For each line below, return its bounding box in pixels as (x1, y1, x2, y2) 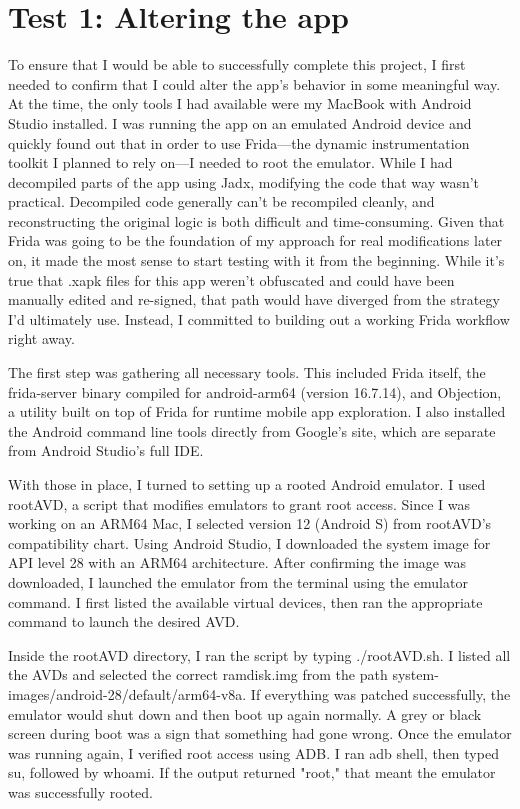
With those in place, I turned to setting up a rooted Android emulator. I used (8, 474, 486, 494)
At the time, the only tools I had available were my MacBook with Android (8, 93, 472, 114)
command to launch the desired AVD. (8, 611, 240, 632)
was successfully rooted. (8, 781, 153, 802)
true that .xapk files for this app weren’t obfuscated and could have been (8, 269, 455, 290)
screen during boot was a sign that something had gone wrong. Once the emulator (8, 723, 512, 744)
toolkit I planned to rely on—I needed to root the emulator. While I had (8, 152, 453, 173)
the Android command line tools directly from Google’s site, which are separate (8, 420, 496, 441)
